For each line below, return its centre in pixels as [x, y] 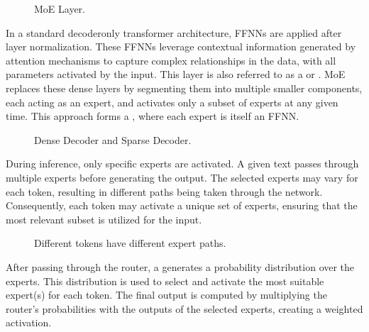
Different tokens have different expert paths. [130, 243]
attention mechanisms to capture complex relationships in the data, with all [171, 60]
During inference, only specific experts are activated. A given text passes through [182, 164]
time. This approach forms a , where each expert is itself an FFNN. [153, 116]
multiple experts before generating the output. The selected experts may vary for [182, 177]
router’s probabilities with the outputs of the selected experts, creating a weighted [184, 308]
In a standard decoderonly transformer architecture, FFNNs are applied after [174, 32]
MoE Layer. [60, 9]
